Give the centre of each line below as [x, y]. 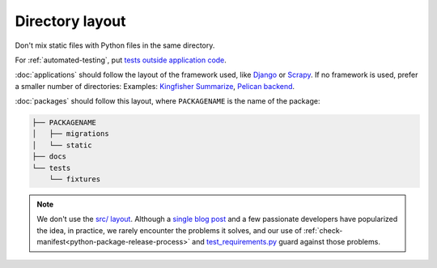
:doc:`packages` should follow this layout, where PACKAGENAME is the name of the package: [168, 101]
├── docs [49, 157]
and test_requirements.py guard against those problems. [286, 242]
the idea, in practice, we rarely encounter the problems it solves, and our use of [170, 230]
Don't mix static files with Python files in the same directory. [115, 45]
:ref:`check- [323, 230]
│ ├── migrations [70, 134]
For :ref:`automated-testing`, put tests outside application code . [121, 60]
